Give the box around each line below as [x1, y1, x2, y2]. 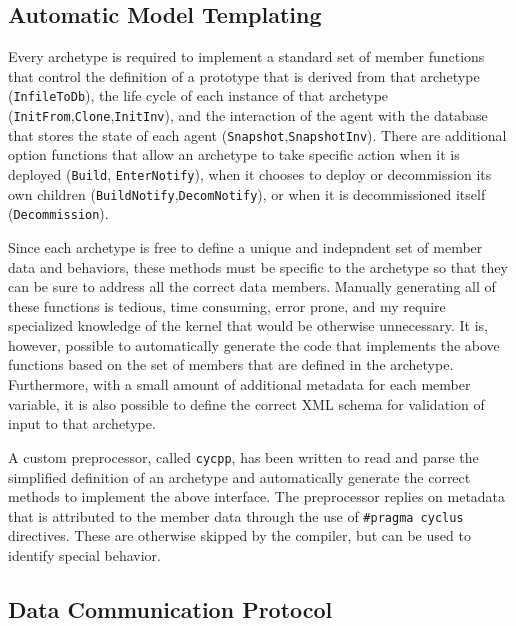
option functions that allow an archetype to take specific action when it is [8, 144, 460, 165]
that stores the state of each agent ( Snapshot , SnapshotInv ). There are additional [8, 124, 507, 145]
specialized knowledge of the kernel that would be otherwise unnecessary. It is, [8, 315, 488, 336]
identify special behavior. [8, 544, 161, 565]
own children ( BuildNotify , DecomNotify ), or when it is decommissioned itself [8, 183, 486, 204]
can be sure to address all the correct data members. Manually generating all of [8, 276, 496, 297]
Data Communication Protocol [8, 593, 333, 624]
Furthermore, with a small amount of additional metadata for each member [8, 374, 471, 395]
